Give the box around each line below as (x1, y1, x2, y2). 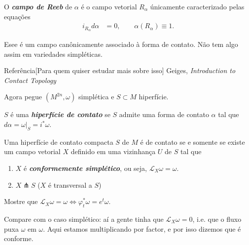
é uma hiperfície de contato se (10, 109, 110, 120)
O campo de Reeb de (4, 1, 72, 11)
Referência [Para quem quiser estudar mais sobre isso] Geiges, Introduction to (4, 65, 236, 76)
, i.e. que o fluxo (192, 214, 242, 224)
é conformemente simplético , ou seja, (24, 163, 147, 173)
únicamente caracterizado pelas (150, 1, 245, 11)
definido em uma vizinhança (71, 146, 156, 157)
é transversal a (48, 179, 92, 190)
